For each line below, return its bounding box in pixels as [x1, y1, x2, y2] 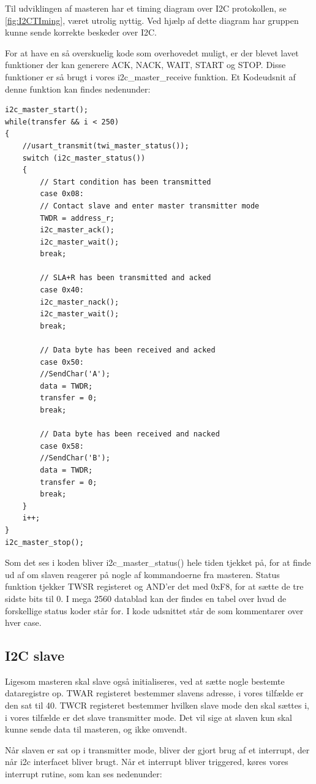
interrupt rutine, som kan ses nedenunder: [5, 767, 162, 780]
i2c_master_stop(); [5, 538, 84, 547]
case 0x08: [40, 189, 84, 199]
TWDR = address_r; [40, 213, 115, 223]
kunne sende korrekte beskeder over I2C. [5, 26, 157, 39]
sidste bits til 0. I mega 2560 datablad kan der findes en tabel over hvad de [5, 592, 287, 604]
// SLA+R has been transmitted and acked [40, 273, 211, 283]
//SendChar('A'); [40, 370, 110, 379]
